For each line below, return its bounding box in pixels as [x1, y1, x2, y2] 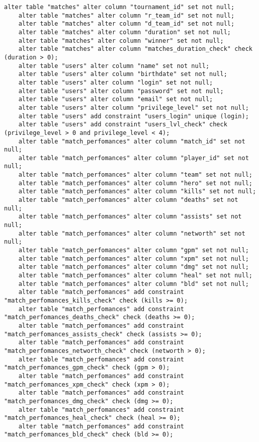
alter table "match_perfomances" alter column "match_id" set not [18, 137, 245, 145]
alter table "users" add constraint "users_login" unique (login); [18, 112, 249, 120]
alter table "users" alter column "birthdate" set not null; [18, 70, 227, 78]
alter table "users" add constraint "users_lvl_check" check [18, 121, 227, 128]
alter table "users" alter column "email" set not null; [18, 96, 213, 103]
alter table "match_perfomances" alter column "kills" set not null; [18, 188, 256, 195]
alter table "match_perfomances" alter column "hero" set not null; [18, 179, 252, 187]
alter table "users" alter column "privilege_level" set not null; [18, 104, 249, 111]
